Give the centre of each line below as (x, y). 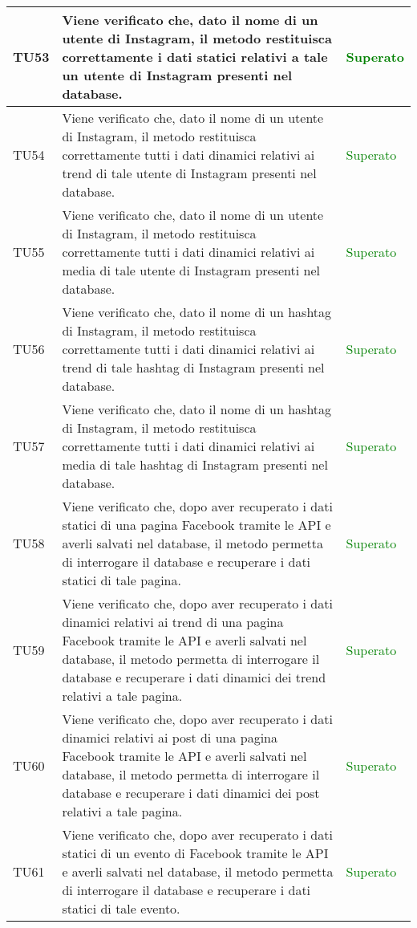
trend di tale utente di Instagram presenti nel (189, 173)
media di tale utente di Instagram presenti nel (191, 270)
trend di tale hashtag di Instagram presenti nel (193, 367)
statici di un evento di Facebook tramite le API (195, 853)
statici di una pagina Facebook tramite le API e (196, 525)
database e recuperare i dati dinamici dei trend (194, 677)
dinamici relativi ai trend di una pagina (173, 622)
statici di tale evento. (121, 908)
